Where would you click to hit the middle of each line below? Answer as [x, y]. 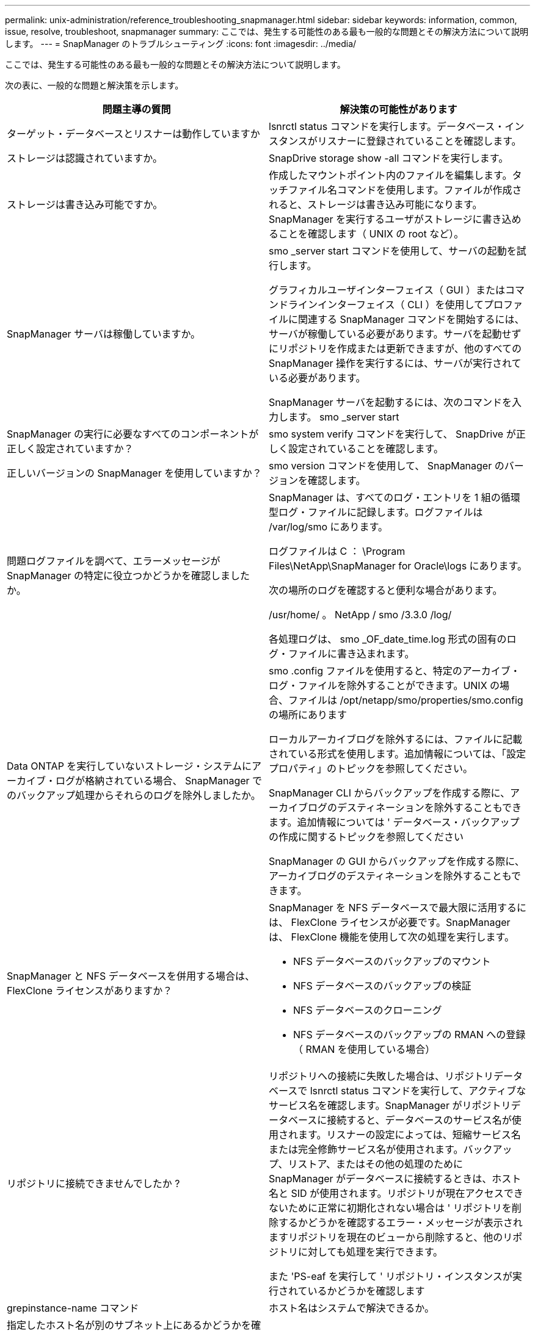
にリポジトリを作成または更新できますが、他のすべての [395, 349]
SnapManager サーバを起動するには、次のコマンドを [390, 402]
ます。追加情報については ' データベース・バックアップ [394, 822]
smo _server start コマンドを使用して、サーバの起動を [393, 251]
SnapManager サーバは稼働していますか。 [104, 334]
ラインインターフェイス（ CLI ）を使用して [386, 305]
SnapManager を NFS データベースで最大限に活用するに [398, 908]
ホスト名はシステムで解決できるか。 [351, 1308]
